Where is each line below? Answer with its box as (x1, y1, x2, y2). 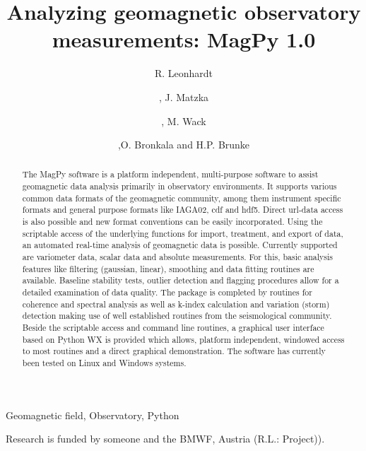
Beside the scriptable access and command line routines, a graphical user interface (22, 322, 324, 334)
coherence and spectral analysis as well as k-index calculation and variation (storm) (22, 298, 330, 310)
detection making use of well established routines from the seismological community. (22, 310, 332, 322)
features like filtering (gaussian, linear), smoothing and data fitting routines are (22, 262, 314, 274)
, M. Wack (161, 113, 206, 128)
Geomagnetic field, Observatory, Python (6, 407, 179, 422)
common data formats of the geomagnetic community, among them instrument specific (22, 192, 341, 204)
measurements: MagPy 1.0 (52, 25, 316, 54)
